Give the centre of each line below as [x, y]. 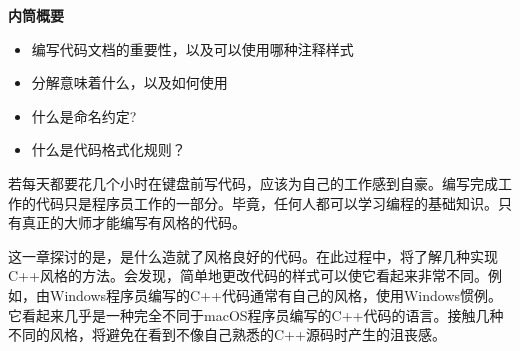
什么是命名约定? [84, 115]
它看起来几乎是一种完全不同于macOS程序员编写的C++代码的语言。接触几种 [256, 314]
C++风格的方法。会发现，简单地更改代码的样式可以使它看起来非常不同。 [248, 275]
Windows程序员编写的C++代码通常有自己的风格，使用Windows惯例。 [276, 294]
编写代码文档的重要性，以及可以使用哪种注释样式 [192, 48]
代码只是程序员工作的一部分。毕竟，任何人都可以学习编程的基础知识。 [266, 202]
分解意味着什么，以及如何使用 [129, 82]
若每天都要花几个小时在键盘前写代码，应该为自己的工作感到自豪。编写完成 [253, 182]
